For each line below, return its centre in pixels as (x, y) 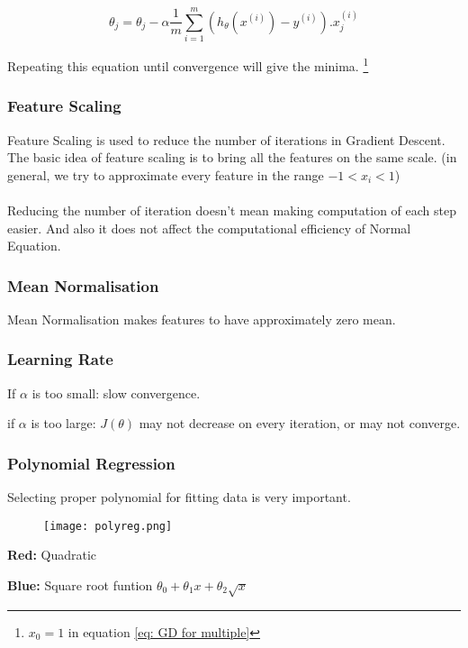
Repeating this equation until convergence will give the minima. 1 (188, 64)
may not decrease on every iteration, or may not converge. (300, 423)
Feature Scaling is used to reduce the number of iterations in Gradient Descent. (226, 139)
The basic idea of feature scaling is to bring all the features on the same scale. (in (232, 157)
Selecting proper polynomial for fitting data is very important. (179, 497)
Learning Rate (60, 359)
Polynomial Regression (91, 463)
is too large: (63, 423)
